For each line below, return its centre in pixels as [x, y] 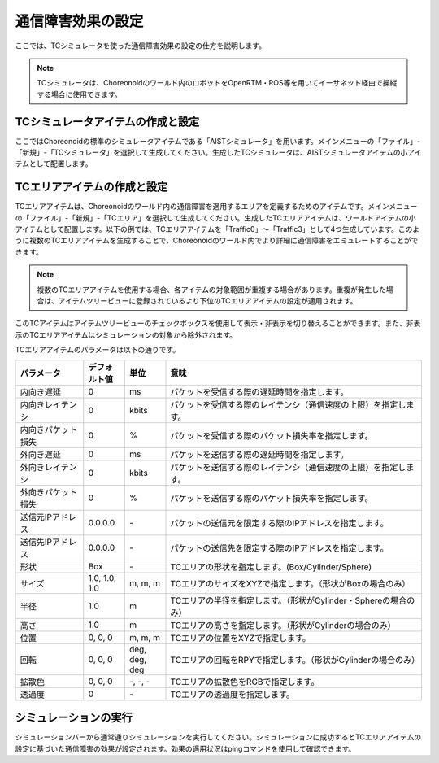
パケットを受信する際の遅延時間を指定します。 [259, 392]
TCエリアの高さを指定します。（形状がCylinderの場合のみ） [283, 625]
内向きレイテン [48, 404]
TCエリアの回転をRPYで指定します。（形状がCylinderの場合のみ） [295, 660]
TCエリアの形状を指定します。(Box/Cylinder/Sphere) [271, 567]
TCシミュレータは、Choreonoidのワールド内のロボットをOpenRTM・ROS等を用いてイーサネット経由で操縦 [217, 83]
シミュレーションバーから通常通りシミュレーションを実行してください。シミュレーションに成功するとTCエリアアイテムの [218, 737]
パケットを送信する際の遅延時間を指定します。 [259, 454]
